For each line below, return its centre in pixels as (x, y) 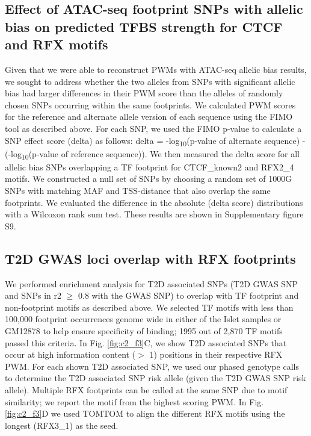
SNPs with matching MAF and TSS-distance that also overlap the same (138, 190)
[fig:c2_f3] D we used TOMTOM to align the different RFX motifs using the (145, 413)
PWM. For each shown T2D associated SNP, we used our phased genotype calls (152, 366)
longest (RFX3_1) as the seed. (62, 425)
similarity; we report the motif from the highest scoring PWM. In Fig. (134, 401)
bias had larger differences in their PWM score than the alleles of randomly (144, 93)
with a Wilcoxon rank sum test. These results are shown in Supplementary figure (154, 214)
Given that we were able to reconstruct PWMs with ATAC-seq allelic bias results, (156, 69)
